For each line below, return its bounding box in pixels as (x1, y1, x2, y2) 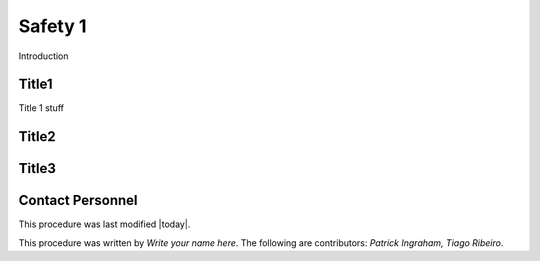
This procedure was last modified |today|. (18, 218, 191, 230)
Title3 (18, 160, 57, 177)
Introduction (18, 50, 69, 62)
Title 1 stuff (18, 102, 65, 114)
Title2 (18, 128, 56, 145)
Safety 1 (18, 15, 87, 37)
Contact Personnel (18, 192, 138, 209)
